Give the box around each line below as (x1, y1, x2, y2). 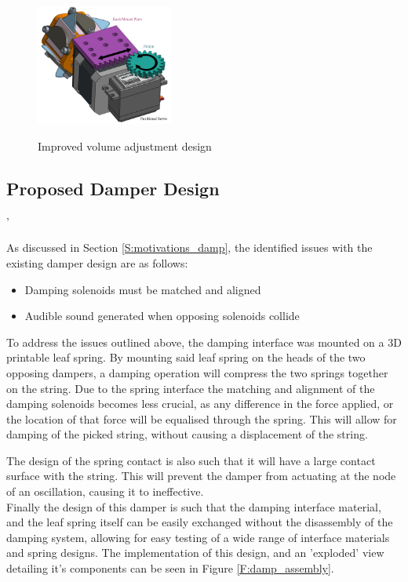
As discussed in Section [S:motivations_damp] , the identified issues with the (6, 239, 373, 256)
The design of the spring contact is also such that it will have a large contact (6, 452, 376, 468)
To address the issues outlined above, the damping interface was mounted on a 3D (6, 333, 402, 350)
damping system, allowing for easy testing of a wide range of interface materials (6, 529, 390, 545)
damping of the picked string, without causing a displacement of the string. (6, 426, 368, 442)
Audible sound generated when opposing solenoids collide (24, 307, 300, 324)
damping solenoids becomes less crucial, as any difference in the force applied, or (6, 395, 394, 412)
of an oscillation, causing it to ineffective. (6, 483, 204, 500)
